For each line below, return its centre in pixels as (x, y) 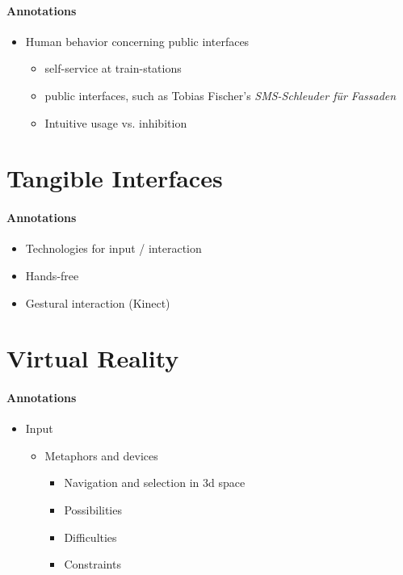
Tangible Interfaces (115, 178)
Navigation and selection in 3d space (155, 483)
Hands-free (52, 275)
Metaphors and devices (101, 455)
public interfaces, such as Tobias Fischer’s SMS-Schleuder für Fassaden (220, 95)
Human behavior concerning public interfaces (137, 41)
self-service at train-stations (113, 68)
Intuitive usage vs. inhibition (116, 122)
